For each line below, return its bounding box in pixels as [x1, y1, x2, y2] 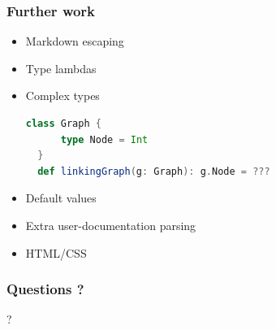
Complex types [25, 87, 100, 104]
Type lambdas [25, 59, 97, 76]
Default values [25, 189, 97, 206]
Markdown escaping [25, 33, 124, 50]
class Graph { [25, 118, 101, 129]
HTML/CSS [25, 244, 87, 261]
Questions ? [6, 279, 84, 299]
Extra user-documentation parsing [25, 216, 196, 233]
